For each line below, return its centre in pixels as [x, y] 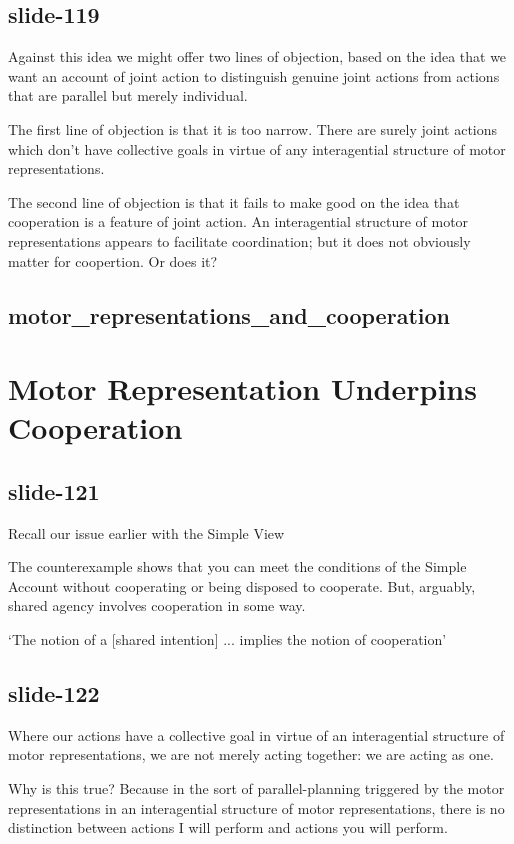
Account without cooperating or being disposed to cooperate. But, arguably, [242, 585]
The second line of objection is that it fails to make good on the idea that [234, 201]
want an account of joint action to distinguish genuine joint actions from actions [254, 75]
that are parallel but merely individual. [128, 95]
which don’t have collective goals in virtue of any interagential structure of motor [257, 148]
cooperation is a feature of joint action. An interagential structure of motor [238, 221]
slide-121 [54, 490]
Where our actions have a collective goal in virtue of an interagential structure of [256, 734]
